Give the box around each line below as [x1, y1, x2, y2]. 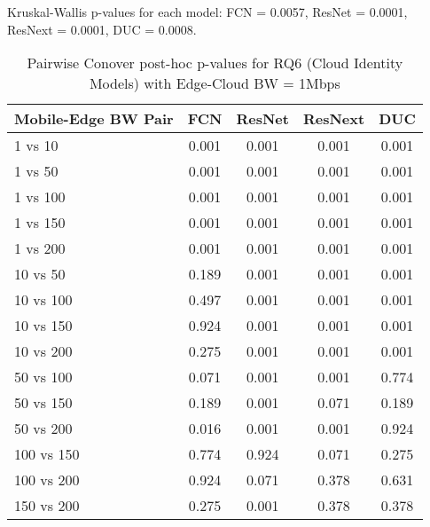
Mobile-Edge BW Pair [14, 108, 174, 130]
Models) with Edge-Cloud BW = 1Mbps [89, 73, 340, 94]
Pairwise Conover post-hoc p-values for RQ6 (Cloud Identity [27, 52, 403, 74]
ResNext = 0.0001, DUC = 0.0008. [7, 20, 197, 38]
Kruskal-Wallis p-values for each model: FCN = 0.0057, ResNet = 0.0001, [7, 3, 408, 20]
